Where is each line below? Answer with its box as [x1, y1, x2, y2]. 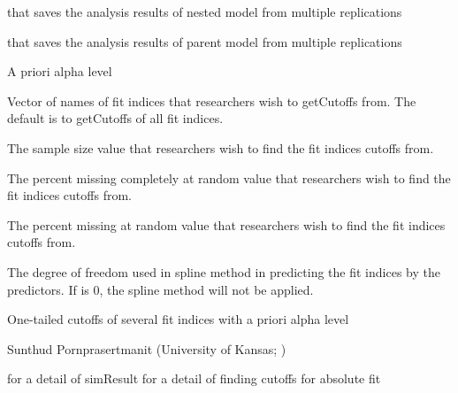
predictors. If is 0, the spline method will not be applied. [7, 280, 314, 298]
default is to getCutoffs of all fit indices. [7, 109, 224, 127]
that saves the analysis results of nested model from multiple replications [7, 3, 402, 20]
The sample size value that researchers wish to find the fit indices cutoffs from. [7, 138, 434, 157]
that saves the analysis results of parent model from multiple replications [7, 32, 402, 50]
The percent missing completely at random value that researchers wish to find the [7, 168, 451, 187]
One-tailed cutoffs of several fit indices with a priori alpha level [7, 310, 349, 328]
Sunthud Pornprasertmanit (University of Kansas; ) [7, 339, 286, 358]
